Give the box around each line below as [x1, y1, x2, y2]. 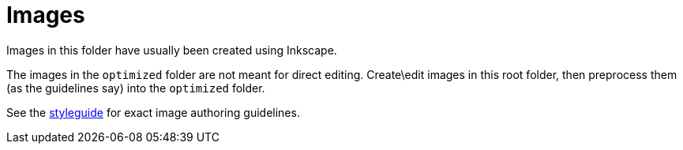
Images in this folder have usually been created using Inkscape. [6, 43, 337, 57]
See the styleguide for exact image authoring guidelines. [6, 105, 300, 119]
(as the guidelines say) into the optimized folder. [6, 81, 265, 95]
